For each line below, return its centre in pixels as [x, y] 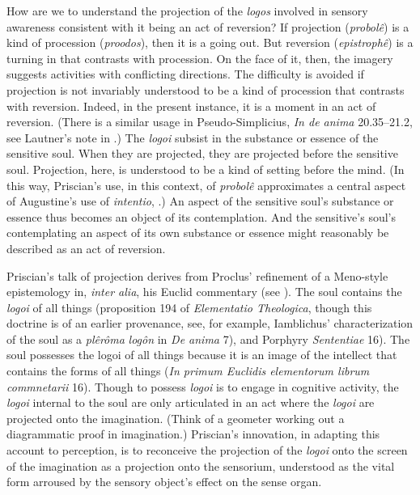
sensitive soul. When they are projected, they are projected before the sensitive [202, 153]
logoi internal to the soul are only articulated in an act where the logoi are [191, 402]
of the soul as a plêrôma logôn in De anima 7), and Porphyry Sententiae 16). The [208, 338]
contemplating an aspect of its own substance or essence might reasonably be [198, 233]
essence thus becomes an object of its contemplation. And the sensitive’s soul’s [201, 216]
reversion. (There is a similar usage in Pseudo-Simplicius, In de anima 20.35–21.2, [210, 122]
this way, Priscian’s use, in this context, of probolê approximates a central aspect [206, 185]
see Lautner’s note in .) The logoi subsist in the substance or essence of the [193, 137]
